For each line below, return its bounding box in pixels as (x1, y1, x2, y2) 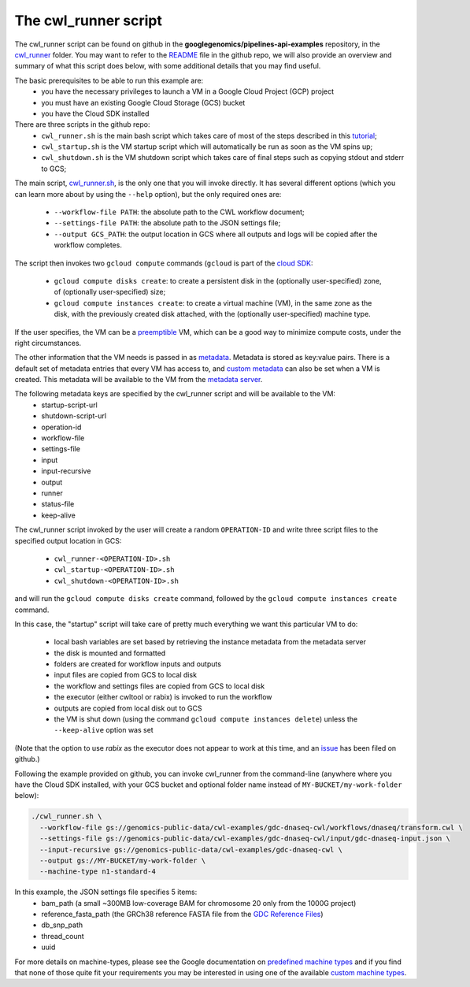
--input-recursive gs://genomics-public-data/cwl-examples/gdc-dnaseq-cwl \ (39, 845, 342, 854)
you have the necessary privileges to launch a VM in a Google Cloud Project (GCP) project (41, 87, 335, 96)
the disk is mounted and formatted (54, 648, 166, 658)
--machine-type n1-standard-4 (39, 867, 157, 876)
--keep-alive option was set (54, 725, 154, 735)
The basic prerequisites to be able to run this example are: (14, 76, 204, 85)
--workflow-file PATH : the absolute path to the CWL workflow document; (54, 207, 305, 217)
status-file (41, 499, 75, 509)
